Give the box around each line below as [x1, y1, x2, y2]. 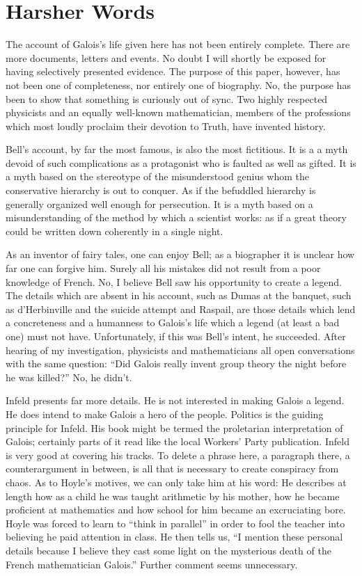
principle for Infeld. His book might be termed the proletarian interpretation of [6, 420, 343, 435]
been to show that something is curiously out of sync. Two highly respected [6, 91, 328, 106]
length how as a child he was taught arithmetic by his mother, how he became [6, 488, 340, 503]
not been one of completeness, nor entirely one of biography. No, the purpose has [6, 77, 351, 92]
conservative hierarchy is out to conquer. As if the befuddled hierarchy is [6, 183, 316, 198]
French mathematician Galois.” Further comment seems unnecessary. [6, 557, 298, 571]
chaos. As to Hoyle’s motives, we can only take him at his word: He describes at [6, 474, 347, 489]
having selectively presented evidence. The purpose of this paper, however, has [6, 64, 340, 79]
